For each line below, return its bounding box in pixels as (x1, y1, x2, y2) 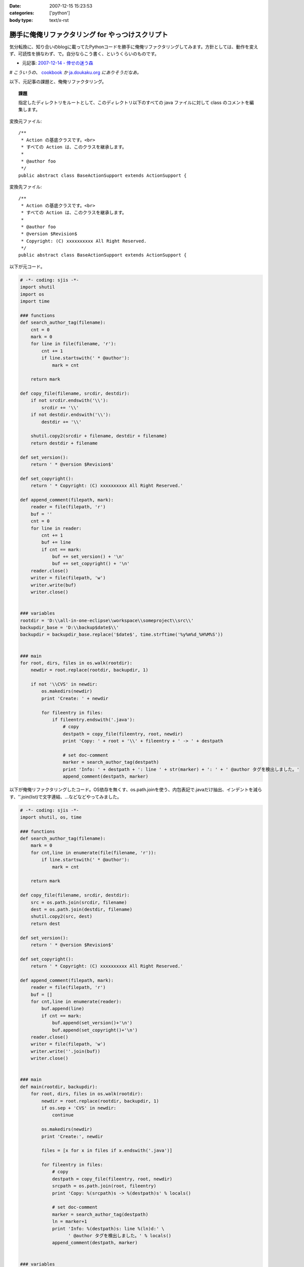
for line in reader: (30, 525, 82, 531)
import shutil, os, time (20, 814, 82, 820)
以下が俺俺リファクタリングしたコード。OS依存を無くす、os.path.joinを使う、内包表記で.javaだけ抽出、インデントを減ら (9, 787, 262, 793)
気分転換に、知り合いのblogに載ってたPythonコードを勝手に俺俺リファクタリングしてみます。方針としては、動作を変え (9, 44, 258, 50)
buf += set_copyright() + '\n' (52, 561, 130, 567)
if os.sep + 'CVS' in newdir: (41, 1105, 117, 1111)
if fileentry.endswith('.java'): (52, 717, 135, 723)
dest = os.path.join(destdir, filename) (30, 907, 133, 912)
